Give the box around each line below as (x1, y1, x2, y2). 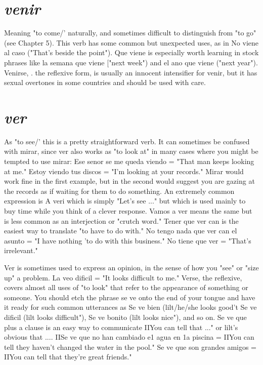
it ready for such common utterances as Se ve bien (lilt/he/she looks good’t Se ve (4, 302, 257, 312)
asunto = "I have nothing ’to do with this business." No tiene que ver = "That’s (4, 235, 251, 246)
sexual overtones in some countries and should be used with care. (4, 77, 206, 88)
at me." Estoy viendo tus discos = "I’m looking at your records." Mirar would (4, 166, 244, 176)
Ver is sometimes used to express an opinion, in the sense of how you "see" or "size (4, 262, 259, 272)
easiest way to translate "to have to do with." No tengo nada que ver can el (4, 225, 237, 236)
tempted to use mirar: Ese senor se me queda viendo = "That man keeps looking (4, 156, 254, 166)
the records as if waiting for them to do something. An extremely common (4, 185, 235, 196)
